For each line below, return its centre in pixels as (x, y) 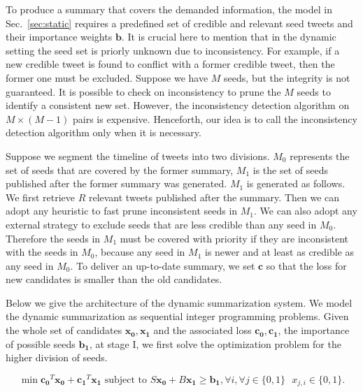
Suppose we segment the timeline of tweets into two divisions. (138, 155)
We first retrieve (40, 197)
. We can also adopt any (306, 211)
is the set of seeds (290, 169)
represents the (320, 155)
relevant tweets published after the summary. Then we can (214, 197)
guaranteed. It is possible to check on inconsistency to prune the (143, 91)
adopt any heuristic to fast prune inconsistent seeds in (122, 211)
